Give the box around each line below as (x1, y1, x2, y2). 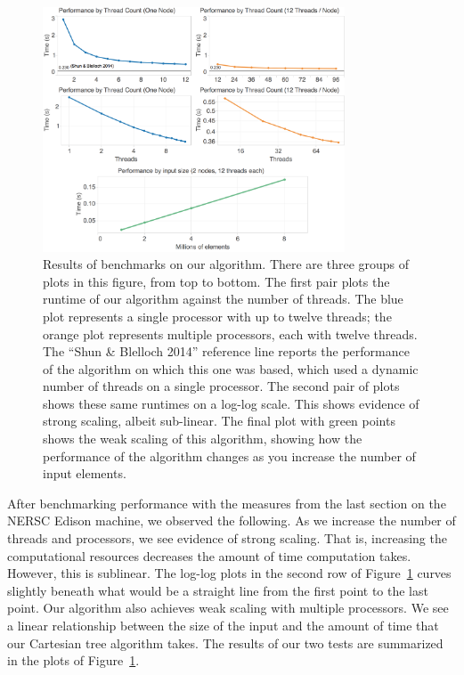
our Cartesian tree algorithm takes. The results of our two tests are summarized (7, 633, 444, 652)
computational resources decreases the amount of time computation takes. (7, 546, 411, 565)
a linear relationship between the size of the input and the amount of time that (7, 616, 439, 634)
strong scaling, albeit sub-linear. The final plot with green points (43, 411, 395, 430)
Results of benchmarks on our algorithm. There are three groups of (43, 255, 410, 273)
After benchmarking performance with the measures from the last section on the (7, 493, 446, 512)
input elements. (43, 464, 126, 483)
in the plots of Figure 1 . (7, 651, 140, 670)
